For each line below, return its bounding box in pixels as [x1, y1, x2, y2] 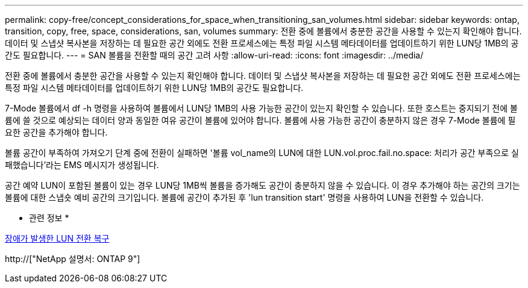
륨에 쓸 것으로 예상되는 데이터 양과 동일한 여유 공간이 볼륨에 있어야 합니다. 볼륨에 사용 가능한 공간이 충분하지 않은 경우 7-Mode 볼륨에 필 [5, 115, 516, 125]
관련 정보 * [29, 213, 69, 223]
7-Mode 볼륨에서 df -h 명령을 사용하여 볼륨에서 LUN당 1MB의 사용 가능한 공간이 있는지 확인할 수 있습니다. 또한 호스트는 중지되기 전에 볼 [5, 103, 518, 113]
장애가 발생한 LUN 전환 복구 [5, 233, 110, 243]
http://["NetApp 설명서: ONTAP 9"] [5, 254, 140, 264]
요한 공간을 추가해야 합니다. [5, 127, 108, 137]
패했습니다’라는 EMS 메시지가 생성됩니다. [5, 160, 159, 170]
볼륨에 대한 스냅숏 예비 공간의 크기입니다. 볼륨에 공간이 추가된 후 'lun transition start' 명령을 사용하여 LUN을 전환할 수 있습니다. [5, 192, 484, 202]
